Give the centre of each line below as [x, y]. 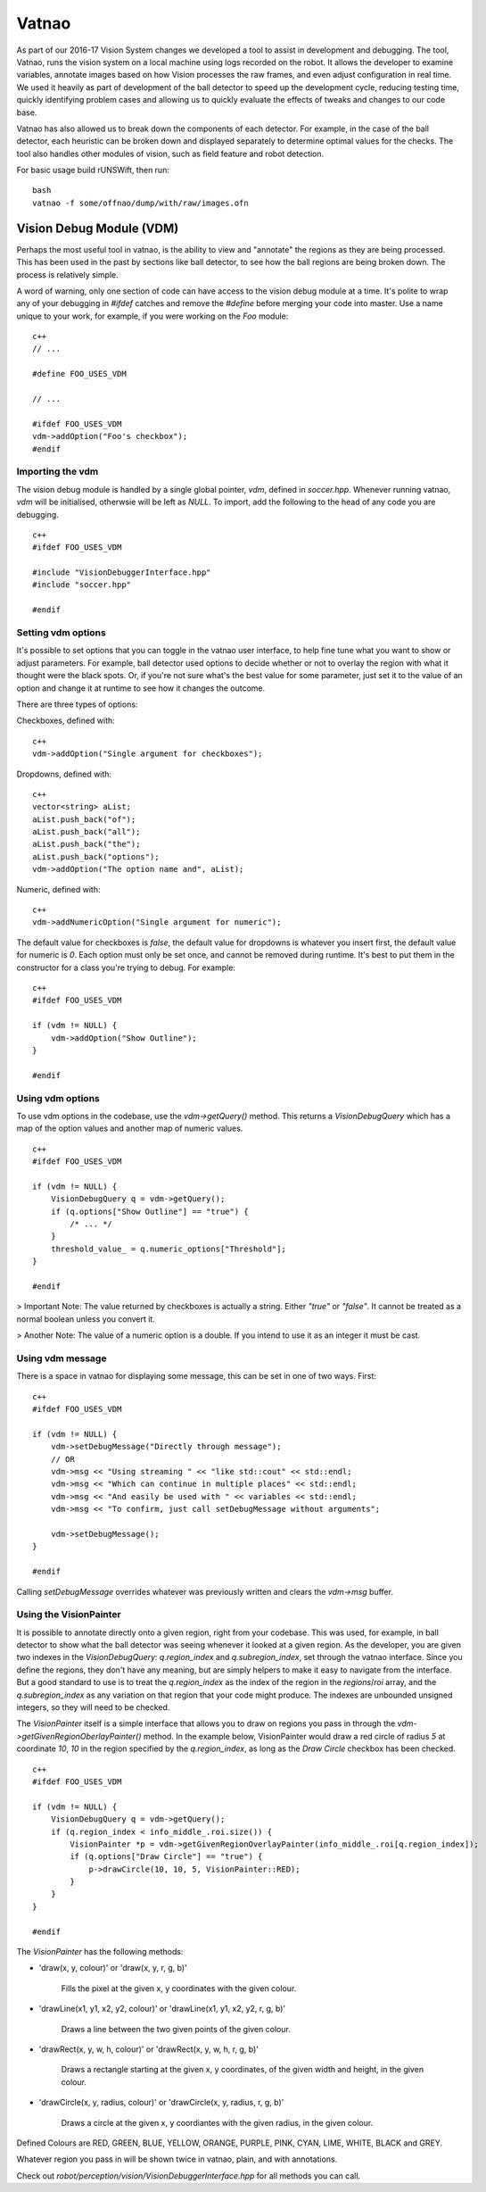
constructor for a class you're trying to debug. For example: [126, 967]
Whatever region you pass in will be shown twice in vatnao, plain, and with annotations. [177, 2159]
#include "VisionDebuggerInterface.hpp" [122, 573]
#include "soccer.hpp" [82, 585]
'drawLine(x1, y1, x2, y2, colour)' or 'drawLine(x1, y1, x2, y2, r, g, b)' [162, 2009]
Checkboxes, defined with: [66, 721]
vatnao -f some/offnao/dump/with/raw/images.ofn [140, 203]
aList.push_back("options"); [96, 856]
